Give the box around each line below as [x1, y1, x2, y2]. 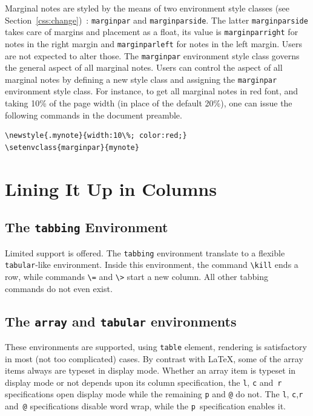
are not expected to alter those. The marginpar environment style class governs [5, 49, 300, 62]
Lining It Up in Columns [5, 176, 217, 201]
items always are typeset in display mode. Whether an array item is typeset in [5, 364, 296, 377]
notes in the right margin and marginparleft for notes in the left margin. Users [5, 37, 303, 50]
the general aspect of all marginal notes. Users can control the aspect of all [5, 61, 283, 74]
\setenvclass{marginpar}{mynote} [5, 143, 139, 152]
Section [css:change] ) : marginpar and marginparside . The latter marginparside [5, 13, 308, 26]
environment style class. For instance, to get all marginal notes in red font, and [5, 85, 298, 97]
